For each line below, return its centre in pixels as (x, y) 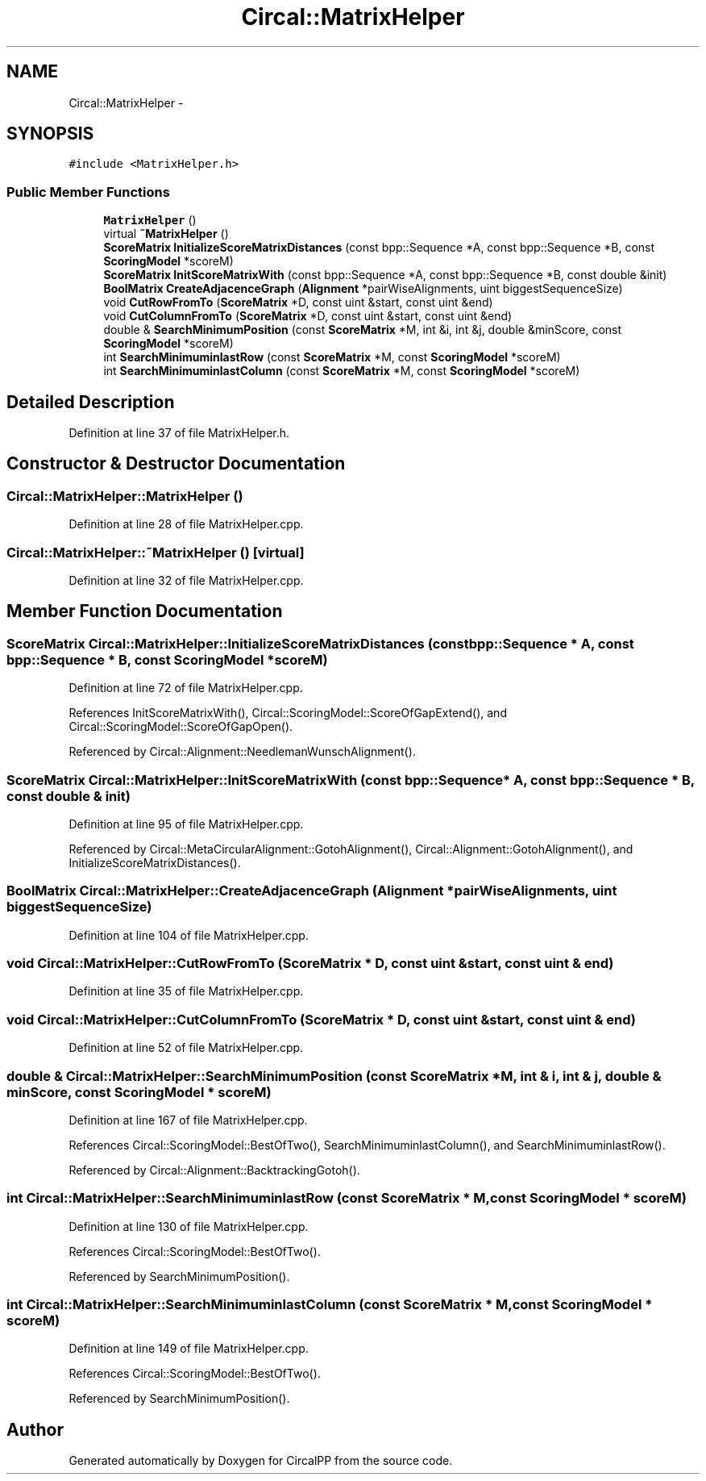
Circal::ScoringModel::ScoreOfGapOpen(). (181, 727)
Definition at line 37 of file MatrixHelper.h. (179, 433)
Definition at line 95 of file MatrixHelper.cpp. (186, 824)
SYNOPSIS (50, 134)
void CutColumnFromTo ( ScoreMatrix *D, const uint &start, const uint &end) (308, 316)
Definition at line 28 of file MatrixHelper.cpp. (186, 524)
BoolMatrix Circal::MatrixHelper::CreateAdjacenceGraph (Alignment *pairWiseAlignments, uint (312, 891)
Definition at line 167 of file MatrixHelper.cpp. (188, 1120)
